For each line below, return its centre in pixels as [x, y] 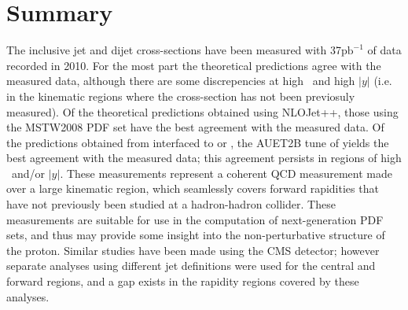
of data [384, 50]
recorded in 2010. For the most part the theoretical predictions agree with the [194, 65]
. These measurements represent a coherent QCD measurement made [226, 173]
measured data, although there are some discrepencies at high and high [181, 81]
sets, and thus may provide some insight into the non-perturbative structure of [196, 235]
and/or [28, 173]
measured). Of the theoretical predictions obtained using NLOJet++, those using [202, 111]
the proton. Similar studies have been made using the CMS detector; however [193, 250]
